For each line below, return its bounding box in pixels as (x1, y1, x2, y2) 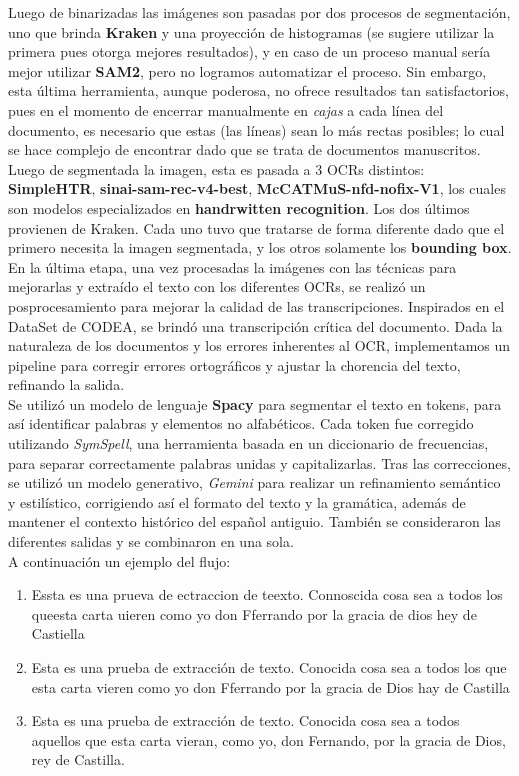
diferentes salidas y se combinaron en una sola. (8, 531, 294, 552)
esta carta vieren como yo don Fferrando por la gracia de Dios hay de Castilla (31, 676, 510, 697)
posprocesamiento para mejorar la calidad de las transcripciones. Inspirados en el (8, 295, 505, 316)
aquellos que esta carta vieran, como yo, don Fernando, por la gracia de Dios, (31, 729, 506, 750)
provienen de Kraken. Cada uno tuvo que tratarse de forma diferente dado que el (8, 217, 505, 238)
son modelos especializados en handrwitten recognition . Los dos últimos (8, 197, 470, 218)
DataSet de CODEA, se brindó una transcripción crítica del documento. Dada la (8, 315, 503, 336)
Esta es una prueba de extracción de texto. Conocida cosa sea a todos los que (31, 657, 507, 677)
